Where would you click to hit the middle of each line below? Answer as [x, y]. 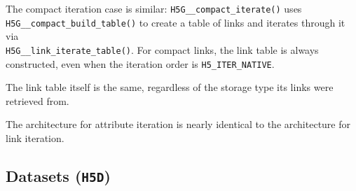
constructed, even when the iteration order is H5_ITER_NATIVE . [140, 63]
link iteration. [35, 138]
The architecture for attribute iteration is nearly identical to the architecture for [178, 124]
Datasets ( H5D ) [58, 175]
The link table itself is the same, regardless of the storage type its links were [170, 87]
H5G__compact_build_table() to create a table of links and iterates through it [176, 22]
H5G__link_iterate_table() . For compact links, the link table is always [162, 49]
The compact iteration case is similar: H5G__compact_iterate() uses [154, 8]
